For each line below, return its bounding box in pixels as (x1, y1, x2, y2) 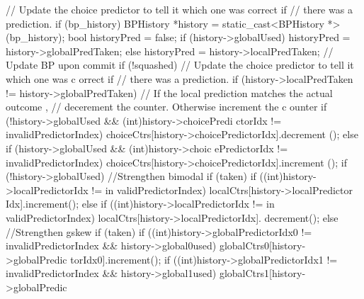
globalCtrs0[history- (219, 238, 306, 253)
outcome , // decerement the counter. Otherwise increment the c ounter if (6, 99, 327, 114)
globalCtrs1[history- (219, 266, 306, 281)
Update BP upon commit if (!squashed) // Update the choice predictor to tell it (6, 57, 354, 72)
